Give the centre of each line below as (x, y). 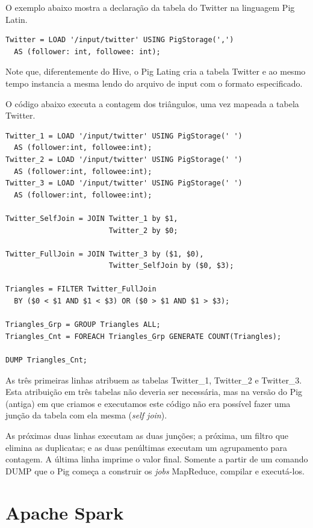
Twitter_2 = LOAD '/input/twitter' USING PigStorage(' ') (124, 159)
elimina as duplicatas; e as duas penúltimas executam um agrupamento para (146, 447)
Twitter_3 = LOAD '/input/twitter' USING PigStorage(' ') (124, 183)
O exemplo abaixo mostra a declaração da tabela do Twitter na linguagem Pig (150, 7)
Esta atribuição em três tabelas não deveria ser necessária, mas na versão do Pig (154, 392)
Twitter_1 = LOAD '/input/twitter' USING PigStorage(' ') (124, 136)
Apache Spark (65, 512)
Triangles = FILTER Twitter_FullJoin (81, 289)
